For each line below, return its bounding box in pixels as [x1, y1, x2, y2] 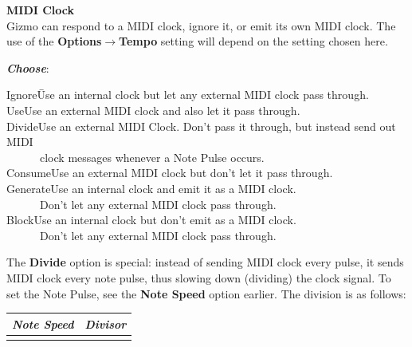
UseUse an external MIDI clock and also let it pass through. [6, 101, 300, 118]
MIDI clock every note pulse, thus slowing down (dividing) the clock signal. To [6, 269, 391, 286]
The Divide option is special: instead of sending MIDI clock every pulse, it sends [6, 254, 404, 270]
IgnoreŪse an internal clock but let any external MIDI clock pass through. [6, 86, 369, 103]
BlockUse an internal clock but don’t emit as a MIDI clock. [6, 211, 296, 228]
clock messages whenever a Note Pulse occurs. [39, 148, 265, 165]
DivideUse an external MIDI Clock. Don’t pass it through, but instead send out [6, 117, 396, 134]
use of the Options [6, 33, 102, 49]
